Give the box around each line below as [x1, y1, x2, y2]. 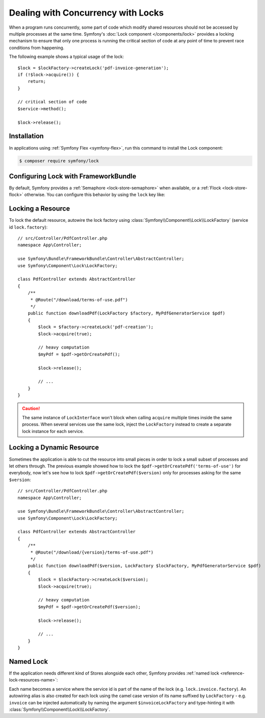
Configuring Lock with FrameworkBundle [9, 172, 137, 180]
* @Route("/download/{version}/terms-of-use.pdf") [30, 549, 154, 555]
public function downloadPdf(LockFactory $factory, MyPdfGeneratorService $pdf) [27, 310, 226, 316]
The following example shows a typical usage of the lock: [9, 54, 124, 59]
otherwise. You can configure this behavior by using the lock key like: [24, 192, 165, 197]
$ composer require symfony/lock [19, 158, 99, 163]
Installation [9, 132, 44, 140]
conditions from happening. [9, 44, 65, 51]
